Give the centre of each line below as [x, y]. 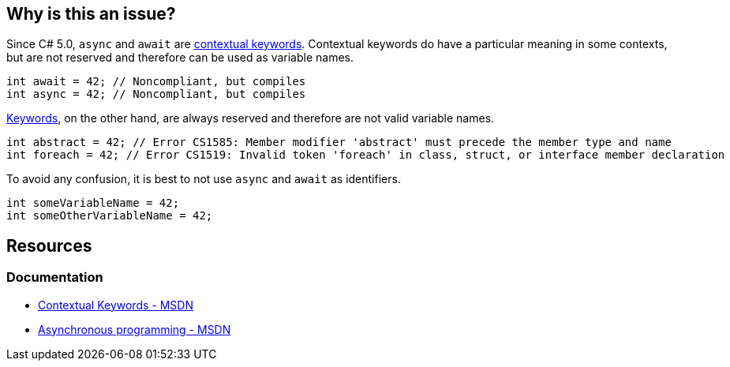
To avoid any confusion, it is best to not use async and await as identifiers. [204, 179]
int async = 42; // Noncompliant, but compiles [156, 94]
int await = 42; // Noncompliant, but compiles [156, 82]
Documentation [55, 277]
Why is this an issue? [91, 14]
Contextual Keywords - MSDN [116, 305]
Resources [49, 245]
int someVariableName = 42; [93, 203]
